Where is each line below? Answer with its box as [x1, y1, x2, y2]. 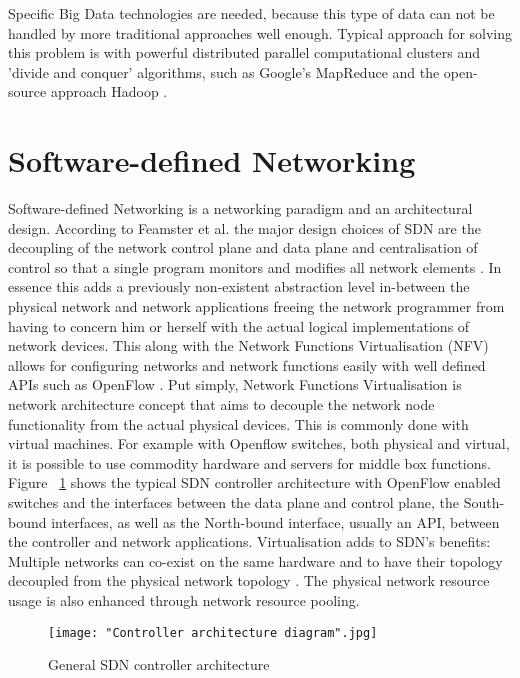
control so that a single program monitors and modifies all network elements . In [8, 256, 502, 277]
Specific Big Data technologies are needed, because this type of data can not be [8, 3, 495, 23]
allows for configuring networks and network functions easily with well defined [8, 354, 486, 375]
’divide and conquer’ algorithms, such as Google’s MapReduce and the [8, 61, 440, 82]
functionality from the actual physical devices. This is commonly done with [8, 413, 469, 434]
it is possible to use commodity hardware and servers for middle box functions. [8, 452, 491, 473]
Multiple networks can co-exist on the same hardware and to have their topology [8, 550, 503, 571]
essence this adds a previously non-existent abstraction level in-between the [8, 276, 470, 297]
